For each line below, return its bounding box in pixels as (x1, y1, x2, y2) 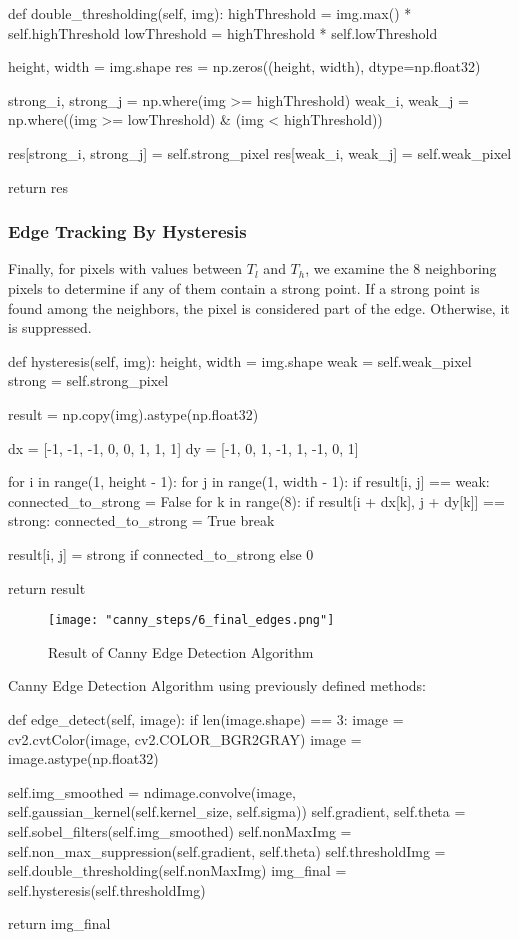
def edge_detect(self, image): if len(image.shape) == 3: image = (8, 708, 404, 729)
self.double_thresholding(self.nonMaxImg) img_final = (8, 860, 347, 881)
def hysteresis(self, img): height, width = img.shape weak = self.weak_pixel (8, 350, 472, 371)
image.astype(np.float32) (8, 748, 159, 769)
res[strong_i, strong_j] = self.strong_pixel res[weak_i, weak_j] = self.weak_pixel (8, 142, 512, 163)
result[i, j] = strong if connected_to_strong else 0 (8, 543, 314, 564)
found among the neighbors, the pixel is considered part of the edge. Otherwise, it (8, 297, 510, 318)
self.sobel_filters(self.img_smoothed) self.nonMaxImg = (8, 820, 352, 841)
